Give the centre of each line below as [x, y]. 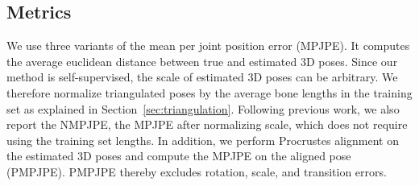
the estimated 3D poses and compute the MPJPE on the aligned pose [179, 156]
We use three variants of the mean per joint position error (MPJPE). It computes [208, 45]
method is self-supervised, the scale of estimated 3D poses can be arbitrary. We [202, 77]
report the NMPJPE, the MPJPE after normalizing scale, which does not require [207, 124]
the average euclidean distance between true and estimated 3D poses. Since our [202, 61]
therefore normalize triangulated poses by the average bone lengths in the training [209, 92]
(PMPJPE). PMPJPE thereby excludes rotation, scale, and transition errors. [197, 171]
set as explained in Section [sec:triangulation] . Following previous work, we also [203, 108]
